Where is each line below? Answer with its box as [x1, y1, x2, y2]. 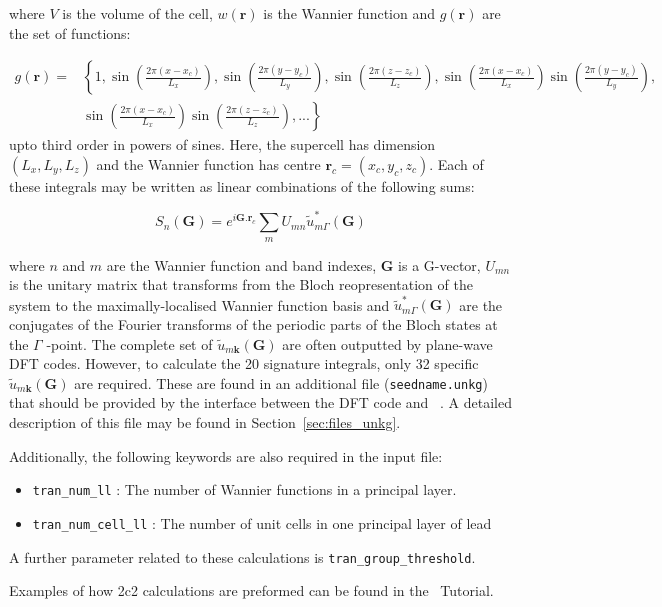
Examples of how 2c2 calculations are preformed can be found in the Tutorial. [9, 580, 494, 601]
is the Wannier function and [263, 3, 436, 23]
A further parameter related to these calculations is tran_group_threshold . [9, 546, 476, 567]
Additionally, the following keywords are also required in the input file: [9, 445, 443, 466]
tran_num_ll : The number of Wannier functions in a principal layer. [32, 479, 457, 500]
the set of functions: [9, 22, 131, 43]
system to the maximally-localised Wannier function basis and [9, 294, 390, 315]
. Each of [429, 153, 484, 174]
